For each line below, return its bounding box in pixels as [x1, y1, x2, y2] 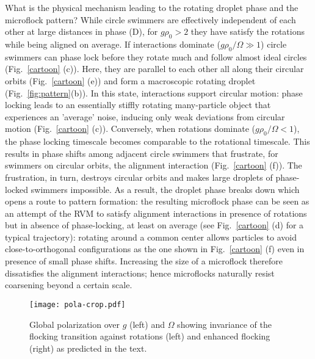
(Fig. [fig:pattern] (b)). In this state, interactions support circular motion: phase [5, 86, 303, 99]
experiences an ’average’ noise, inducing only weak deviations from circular [5, 110, 285, 123]
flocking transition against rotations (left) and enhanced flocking [29, 330, 270, 343]
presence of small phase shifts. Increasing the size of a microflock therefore [5, 255, 283, 267]
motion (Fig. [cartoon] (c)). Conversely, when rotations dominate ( [5, 122, 256, 135]
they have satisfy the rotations [190, 25, 305, 38]
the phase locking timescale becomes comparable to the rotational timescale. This [5, 135, 310, 148]
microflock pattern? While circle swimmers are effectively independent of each [5, 13, 296, 26]
